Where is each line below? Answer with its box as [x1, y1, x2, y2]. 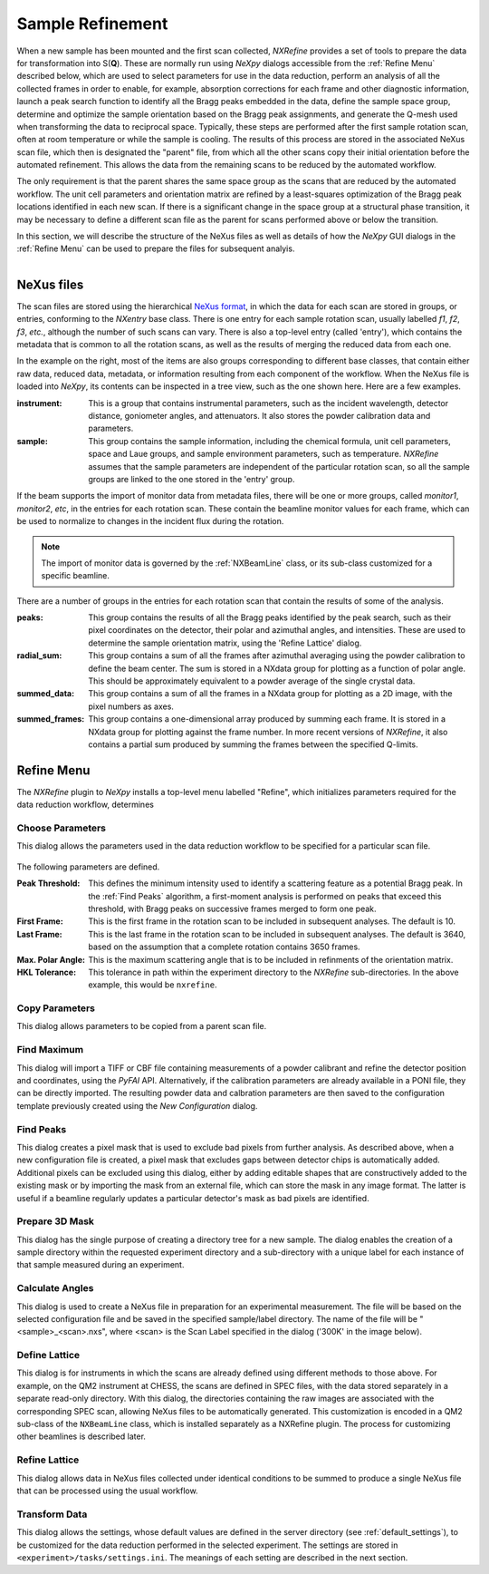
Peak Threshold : [16, 878, 81, 889]
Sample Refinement [16, 14, 168, 34]
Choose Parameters [16, 821, 107, 834]
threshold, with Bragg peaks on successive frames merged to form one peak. [88, 903, 377, 914]
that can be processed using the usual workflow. [16, 1485, 198, 1496]
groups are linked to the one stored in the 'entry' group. [88, 473, 295, 484]
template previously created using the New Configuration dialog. [16, 1100, 258, 1111]
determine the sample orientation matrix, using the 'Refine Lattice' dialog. [88, 637, 362, 648]
